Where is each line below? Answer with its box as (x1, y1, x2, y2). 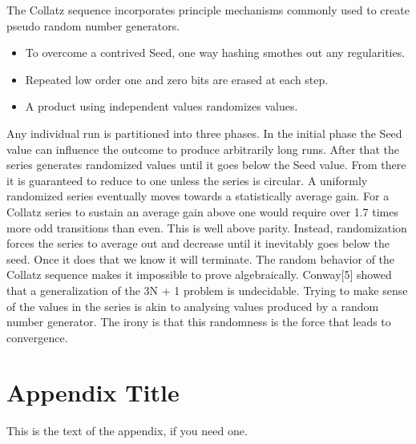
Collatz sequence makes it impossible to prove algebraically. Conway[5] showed (6, 266, 392, 283)
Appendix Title (6, 376, 180, 409)
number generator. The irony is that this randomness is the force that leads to (6, 313, 391, 330)
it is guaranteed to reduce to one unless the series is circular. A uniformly (6, 172, 368, 188)
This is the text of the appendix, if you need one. (6, 422, 248, 439)
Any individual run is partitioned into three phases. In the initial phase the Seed (6, 124, 402, 141)
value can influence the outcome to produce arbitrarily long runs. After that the (6, 140, 399, 157)
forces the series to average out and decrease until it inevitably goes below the (6, 235, 390, 252)
